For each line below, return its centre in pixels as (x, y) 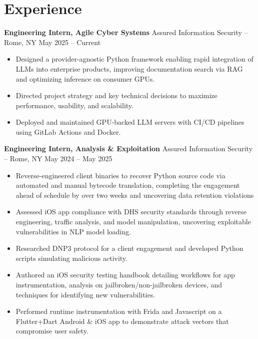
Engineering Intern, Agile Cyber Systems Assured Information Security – (126, 32)
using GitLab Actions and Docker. (68, 131)
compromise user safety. (52, 331)
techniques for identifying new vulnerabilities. (85, 294)
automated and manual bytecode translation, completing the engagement (128, 185)
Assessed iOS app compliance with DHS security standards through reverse (131, 212)
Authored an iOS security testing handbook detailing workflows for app (125, 275)
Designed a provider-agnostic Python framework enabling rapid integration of (134, 59)
